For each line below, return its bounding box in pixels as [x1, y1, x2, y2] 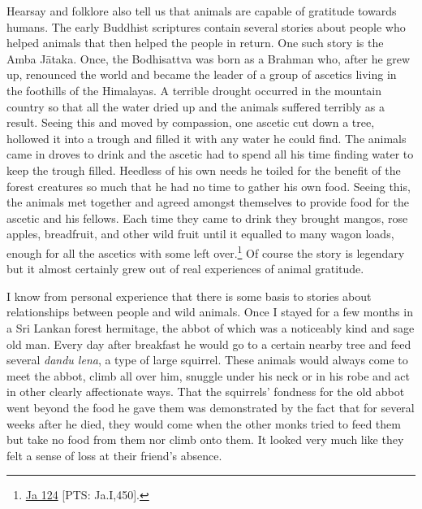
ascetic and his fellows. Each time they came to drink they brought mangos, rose [6, 209, 408, 226]
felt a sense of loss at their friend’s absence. [6, 446, 222, 463]
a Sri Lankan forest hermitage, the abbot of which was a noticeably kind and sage [6, 319, 415, 336]
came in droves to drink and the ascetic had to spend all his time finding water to [6, 146, 414, 163]
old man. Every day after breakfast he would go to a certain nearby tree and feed [6, 335, 411, 352]
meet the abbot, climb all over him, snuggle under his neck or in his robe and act [6, 367, 410, 384]
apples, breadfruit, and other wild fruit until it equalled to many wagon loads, [6, 225, 394, 242]
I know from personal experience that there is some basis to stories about [6, 287, 372, 304]
